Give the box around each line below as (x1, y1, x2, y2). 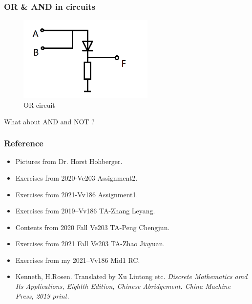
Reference (4, 137, 43, 149)
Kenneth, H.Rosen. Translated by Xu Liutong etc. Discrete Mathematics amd (15, 271, 248, 281)
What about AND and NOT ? (4, 116, 95, 126)
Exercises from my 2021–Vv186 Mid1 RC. (15, 255, 140, 265)
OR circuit (23, 99, 55, 110)
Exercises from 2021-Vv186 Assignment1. (15, 189, 138, 199)
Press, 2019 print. (15, 290, 69, 301)
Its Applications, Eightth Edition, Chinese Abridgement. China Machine (15, 281, 231, 291)
